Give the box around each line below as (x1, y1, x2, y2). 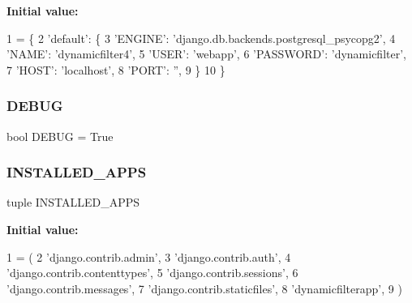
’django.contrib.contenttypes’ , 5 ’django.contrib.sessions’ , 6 (6, 264, 298, 281)
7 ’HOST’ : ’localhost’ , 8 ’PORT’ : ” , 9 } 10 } (6, 61, 225, 78)
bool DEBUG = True (6, 127, 114, 144)
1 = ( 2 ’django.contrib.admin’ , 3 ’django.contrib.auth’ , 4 (6, 248, 291, 265)
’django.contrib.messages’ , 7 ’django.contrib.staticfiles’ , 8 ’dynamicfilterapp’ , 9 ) (6, 280, 402, 297)
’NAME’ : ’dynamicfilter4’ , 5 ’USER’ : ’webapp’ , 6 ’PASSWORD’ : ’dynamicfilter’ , (6, 45, 406, 62)
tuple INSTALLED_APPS (6, 194, 140, 211)
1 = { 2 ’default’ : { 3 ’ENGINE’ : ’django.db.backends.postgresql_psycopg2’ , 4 (6, 29, 396, 46)
